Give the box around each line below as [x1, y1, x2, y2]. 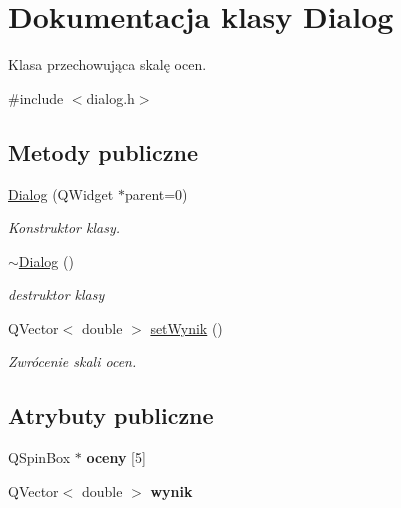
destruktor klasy [8, 284, 105, 305]
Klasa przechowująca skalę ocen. [8, 54, 207, 75]
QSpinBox [8, 447, 71, 468]
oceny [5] [86, 447, 146, 468]
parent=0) [124, 183, 188, 204]
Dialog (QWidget [8, 183, 114, 204]
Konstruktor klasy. [8, 217, 121, 238]
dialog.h [86, 87, 135, 108]
